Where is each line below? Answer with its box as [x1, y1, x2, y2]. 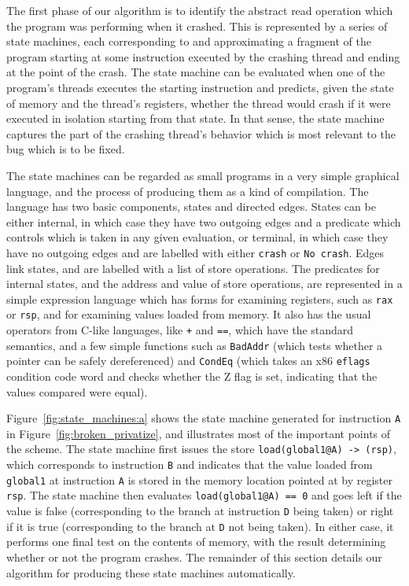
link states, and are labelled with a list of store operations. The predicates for [6, 260, 380, 276]
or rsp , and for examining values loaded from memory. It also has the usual [6, 306, 371, 322]
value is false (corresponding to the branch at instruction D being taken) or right [6, 503, 394, 519]
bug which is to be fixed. [6, 141, 125, 157]
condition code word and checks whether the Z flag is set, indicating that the [6, 368, 378, 385]
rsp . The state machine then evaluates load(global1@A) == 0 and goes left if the [6, 487, 402, 503]
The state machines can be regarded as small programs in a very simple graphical [6, 167, 400, 183]
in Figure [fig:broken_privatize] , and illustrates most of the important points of [6, 425, 391, 441]
